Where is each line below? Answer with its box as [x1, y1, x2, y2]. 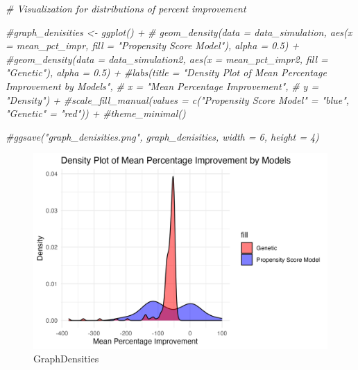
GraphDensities [33, 351, 99, 366]
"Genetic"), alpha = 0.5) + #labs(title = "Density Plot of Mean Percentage [6, 65, 327, 80]
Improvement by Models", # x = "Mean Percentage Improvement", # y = [6, 78, 319, 93]
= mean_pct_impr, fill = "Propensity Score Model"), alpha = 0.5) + [6, 38, 300, 53]
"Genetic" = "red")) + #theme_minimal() [6, 106, 186, 121]
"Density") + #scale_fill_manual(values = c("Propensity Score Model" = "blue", [6, 92, 350, 107]
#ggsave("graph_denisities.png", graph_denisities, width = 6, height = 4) [6, 129, 319, 143]
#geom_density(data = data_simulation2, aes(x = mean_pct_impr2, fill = [6, 51, 328, 66]
